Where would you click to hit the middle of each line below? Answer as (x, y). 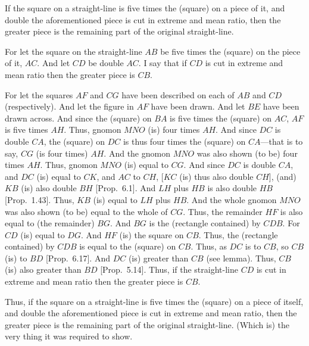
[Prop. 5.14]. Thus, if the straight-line (169, 269)
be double (106, 63)
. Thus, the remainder (223, 211)
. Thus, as (209, 246)
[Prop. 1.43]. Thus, (40, 199)
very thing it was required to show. (69, 336)
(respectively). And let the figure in (69, 106)
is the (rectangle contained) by (205, 223)
